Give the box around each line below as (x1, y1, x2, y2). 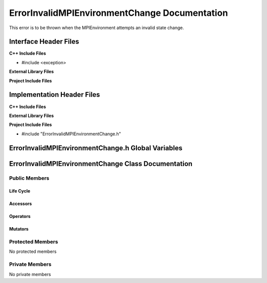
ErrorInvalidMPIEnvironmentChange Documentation (9, 7, 228, 18)
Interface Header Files (9, 38, 79, 46)
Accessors (9, 201, 32, 207)
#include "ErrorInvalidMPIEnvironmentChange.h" (21, 131, 121, 137)
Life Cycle (9, 188, 31, 194)
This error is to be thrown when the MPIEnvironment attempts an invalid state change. (9, 25, 184, 31)
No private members (9, 271, 51, 277)
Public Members (9, 174, 49, 181)
